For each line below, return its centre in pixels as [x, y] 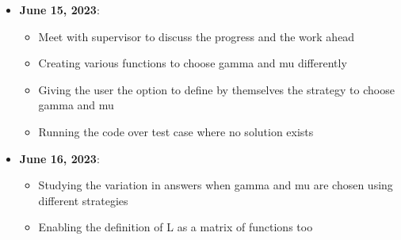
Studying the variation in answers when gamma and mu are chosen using [216, 185]
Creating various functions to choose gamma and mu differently [193, 63]
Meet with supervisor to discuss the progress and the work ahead [197, 36]
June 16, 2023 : [59, 158]
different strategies [83, 200]
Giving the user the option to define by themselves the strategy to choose [216, 89]
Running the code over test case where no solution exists [176, 131]
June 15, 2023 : [59, 10]
